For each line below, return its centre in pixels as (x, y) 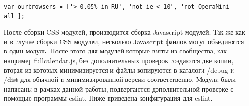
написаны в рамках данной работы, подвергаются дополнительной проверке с (119, 88)
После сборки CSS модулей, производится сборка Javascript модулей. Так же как (124, 32)
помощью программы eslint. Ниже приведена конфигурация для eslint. (108, 98)
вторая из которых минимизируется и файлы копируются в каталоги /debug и (119, 70)
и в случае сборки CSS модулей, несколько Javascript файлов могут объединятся (124, 41)
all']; (14, 16)
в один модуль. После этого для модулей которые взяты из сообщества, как (115, 51)
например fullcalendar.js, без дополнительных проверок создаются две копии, (119, 60)
